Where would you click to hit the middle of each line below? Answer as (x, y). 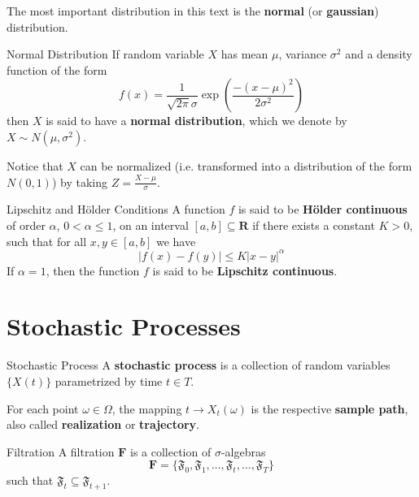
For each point (43, 408)
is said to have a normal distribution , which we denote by (196, 121)
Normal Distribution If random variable (105, 54)
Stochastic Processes (124, 326)
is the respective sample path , (330, 408)
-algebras (243, 451)
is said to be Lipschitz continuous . (245, 270)
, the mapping (147, 408)
